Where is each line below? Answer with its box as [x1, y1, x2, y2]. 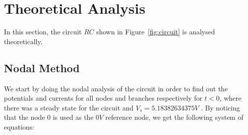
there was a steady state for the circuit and [4, 102, 134, 112]
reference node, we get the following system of [105, 112, 244, 122]
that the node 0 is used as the [4, 112, 94, 122]
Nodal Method [4, 60, 80, 75]
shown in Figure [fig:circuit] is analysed [96, 27, 215, 37]
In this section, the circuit [4, 27, 82, 37]
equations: [4, 121, 34, 132]
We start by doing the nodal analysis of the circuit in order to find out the [4, 83, 228, 93]
